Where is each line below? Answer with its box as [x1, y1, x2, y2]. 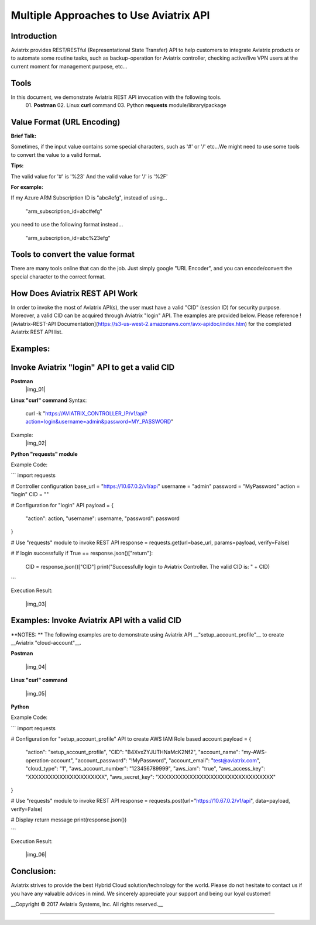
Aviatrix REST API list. [11, 328, 63, 335]
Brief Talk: [11, 132, 37, 140]
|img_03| [25, 600, 47, 607]
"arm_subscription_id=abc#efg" [25, 208, 102, 215]
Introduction [11, 31, 57, 41]
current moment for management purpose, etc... [11, 63, 128, 70]
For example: [11, 184, 44, 190]
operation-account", [25, 756, 74, 764]
